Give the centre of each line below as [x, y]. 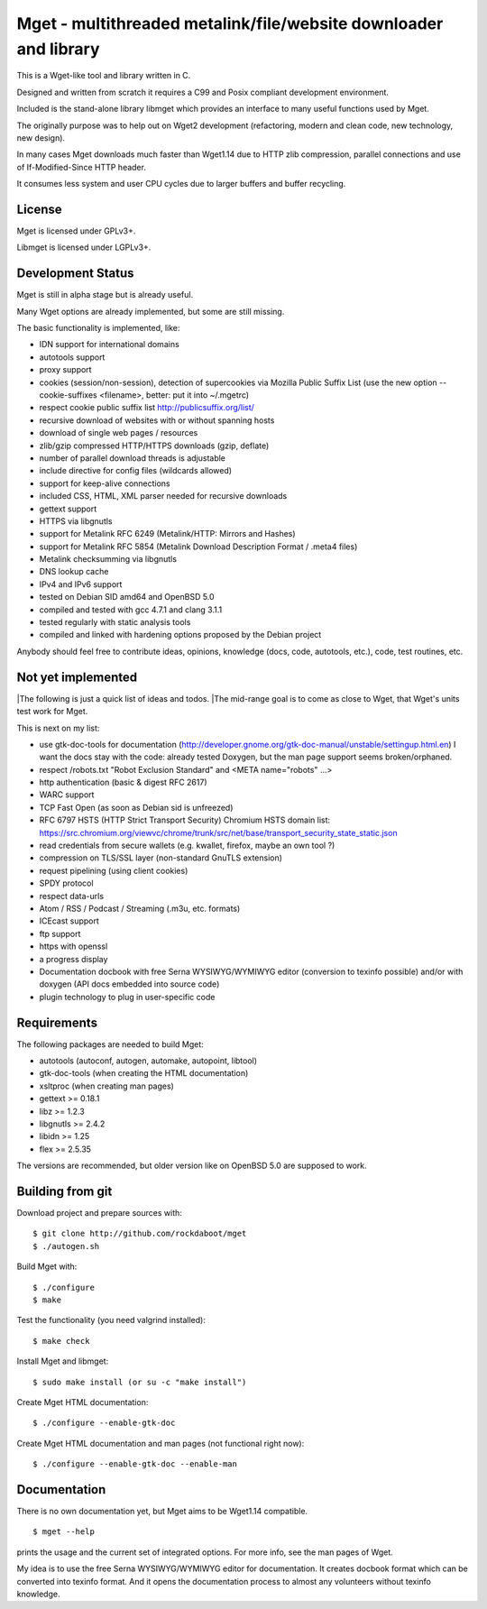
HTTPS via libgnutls [76, 521]
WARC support [67, 795]
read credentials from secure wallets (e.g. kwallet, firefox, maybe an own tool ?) [187, 846]
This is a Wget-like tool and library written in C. [104, 76]
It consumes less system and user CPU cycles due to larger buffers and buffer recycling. [181, 184]
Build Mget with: [47, 1266]
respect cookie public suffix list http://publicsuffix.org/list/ [147, 408]
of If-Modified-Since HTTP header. [81, 167]
